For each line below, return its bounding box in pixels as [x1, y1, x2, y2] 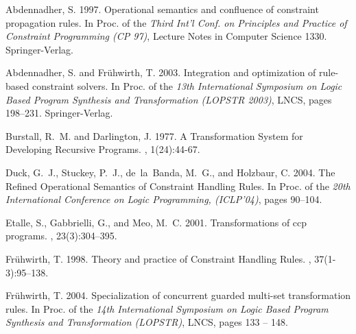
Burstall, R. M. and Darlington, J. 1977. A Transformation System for [5, 128, 303, 143]
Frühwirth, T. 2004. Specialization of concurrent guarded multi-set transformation [5, 288, 351, 302]
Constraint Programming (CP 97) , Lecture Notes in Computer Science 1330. [5, 29, 327, 43]
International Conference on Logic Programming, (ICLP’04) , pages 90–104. [5, 192, 322, 206]
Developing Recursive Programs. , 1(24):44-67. [5, 142, 200, 156]
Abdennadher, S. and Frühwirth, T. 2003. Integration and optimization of [5, 65, 316, 80]
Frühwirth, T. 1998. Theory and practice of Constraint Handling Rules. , [5, 251, 311, 265]
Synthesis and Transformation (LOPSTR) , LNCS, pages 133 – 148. [5, 315, 288, 329]
